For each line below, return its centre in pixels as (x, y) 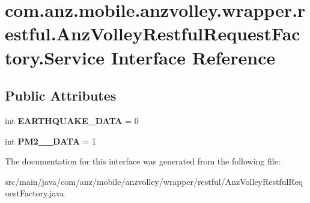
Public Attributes (61, 95)
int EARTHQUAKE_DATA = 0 (72, 120)
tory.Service (55, 57)
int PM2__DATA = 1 (51, 141)
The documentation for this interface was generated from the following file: (143, 161)
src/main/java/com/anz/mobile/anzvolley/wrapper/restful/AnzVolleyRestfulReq (154, 181)
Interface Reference (193, 57)
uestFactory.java (35, 193)
